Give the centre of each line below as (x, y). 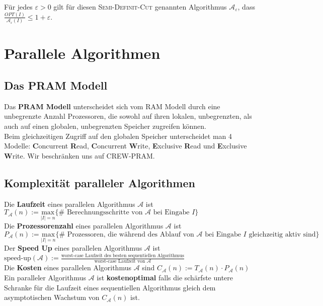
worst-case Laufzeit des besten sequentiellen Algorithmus (123, 255)
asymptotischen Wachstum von (52, 297)
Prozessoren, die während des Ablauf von (131, 234)
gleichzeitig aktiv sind (282, 234)
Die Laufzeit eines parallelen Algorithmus (70, 204)
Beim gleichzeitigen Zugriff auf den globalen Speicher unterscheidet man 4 (118, 136)
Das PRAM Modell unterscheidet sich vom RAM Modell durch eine (112, 106)
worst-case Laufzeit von (120, 261)
